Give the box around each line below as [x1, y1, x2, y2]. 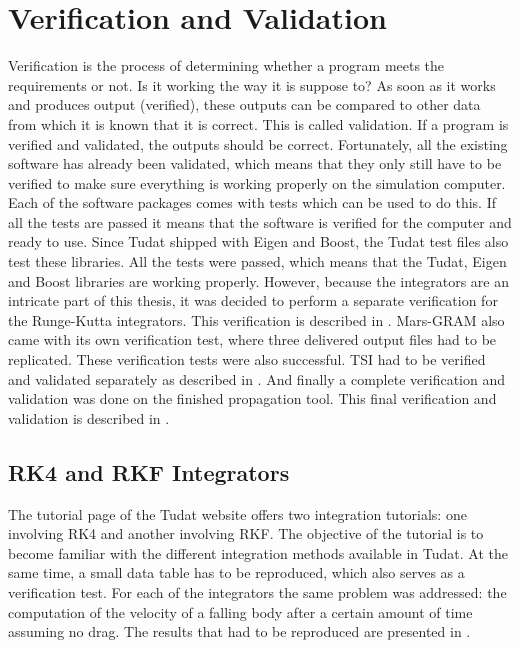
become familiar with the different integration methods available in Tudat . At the [8, 542, 508, 563]
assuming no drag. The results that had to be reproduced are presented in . [8, 621, 471, 642]
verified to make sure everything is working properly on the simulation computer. [8, 172, 506, 193]
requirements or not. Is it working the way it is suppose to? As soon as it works [8, 74, 496, 95]
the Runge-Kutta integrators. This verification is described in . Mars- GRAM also [8, 309, 505, 330]
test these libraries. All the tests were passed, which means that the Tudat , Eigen [8, 251, 507, 272]
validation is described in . [8, 407, 170, 428]
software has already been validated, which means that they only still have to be [8, 153, 502, 174]
